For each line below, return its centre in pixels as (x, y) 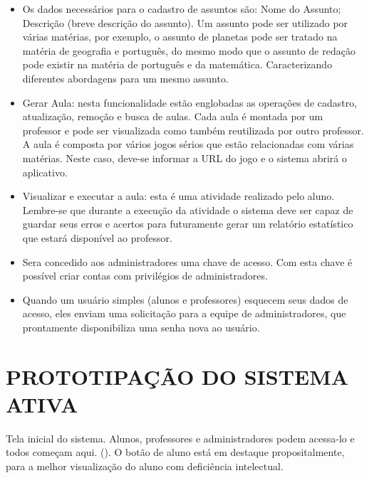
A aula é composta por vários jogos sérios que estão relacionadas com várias (188, 144)
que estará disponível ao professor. (97, 237)
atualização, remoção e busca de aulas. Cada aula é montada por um (173, 116)
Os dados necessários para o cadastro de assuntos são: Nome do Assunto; (182, 9)
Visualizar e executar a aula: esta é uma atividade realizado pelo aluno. (178, 196)
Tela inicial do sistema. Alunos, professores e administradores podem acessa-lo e (180, 438)
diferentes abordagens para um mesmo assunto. (125, 78)
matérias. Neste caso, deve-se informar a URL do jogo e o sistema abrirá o (184, 158)
